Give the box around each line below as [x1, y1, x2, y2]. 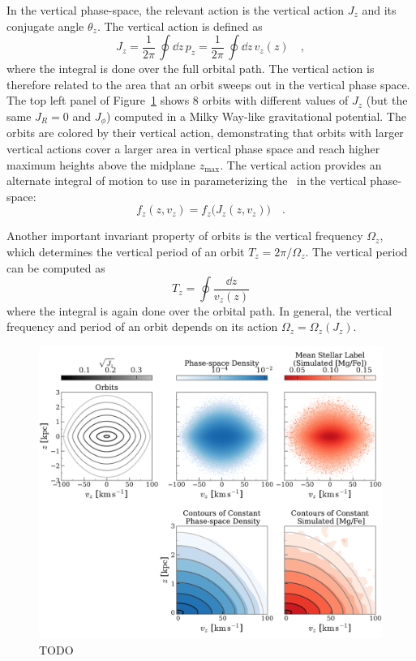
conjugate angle [6, 17, 84, 34]
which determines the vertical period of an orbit [6, 243, 245, 260]
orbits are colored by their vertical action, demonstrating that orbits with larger [6, 124, 404, 141]
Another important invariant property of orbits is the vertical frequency [6, 227, 363, 244]
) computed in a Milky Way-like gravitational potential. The [106, 107, 406, 124]
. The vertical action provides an [220, 156, 382, 173]
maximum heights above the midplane [6, 156, 196, 173]
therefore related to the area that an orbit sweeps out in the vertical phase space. [6, 75, 410, 92]
